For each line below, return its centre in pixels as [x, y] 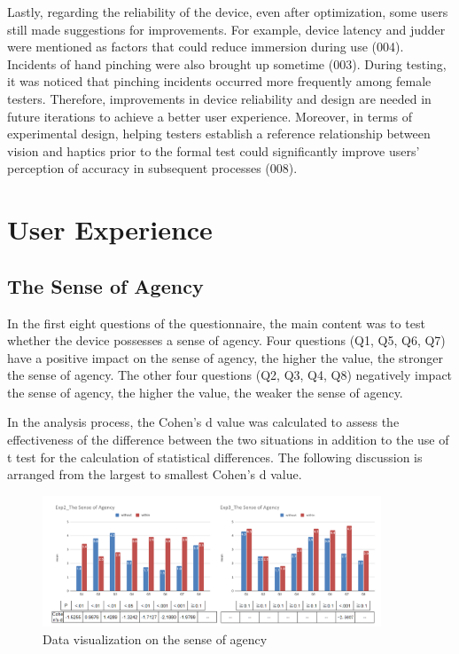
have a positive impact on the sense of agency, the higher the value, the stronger [225, 357]
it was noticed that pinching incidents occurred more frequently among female [219, 81]
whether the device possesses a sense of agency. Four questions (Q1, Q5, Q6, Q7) [226, 340]
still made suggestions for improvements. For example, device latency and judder [226, 29]
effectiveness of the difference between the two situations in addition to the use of [228, 440]
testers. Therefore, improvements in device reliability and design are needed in [219, 98]
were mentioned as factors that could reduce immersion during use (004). [206, 47]
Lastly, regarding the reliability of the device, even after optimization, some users [228, 12]
